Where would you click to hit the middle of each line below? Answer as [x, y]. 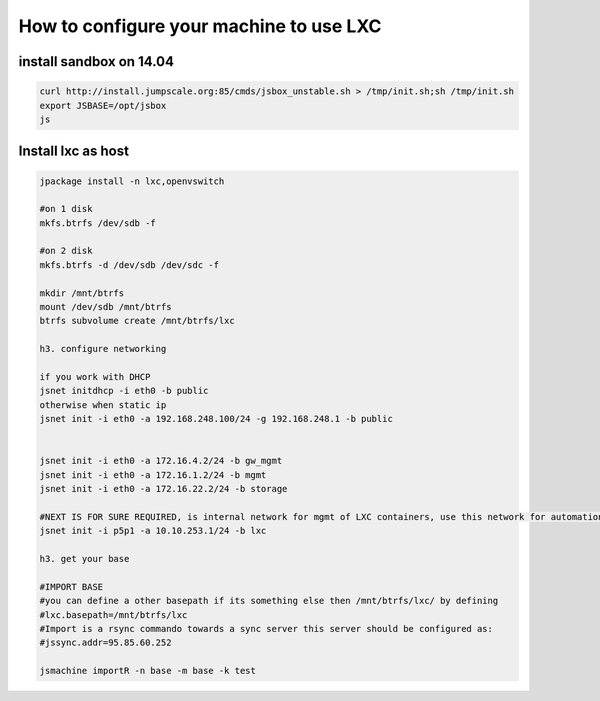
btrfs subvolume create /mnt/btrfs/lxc [137, 321]
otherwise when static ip [103, 404]
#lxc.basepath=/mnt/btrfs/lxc [113, 614]
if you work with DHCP [95, 376]
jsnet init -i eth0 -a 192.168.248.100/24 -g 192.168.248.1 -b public [216, 419]
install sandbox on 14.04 [96, 61]
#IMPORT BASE [71, 586]
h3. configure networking [103, 349]
